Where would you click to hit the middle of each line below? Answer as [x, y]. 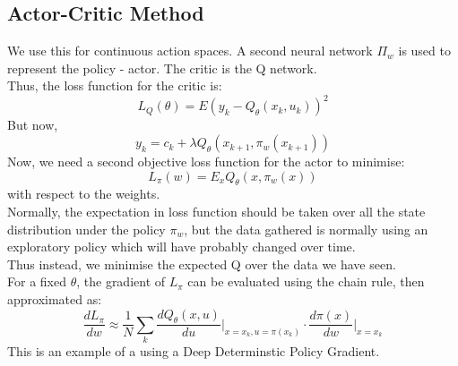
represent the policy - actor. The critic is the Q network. [162, 68]
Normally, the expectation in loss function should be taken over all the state [216, 212]
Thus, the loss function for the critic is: [115, 85]
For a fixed [37, 281]
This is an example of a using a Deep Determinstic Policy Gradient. [194, 351]
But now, [33, 125]
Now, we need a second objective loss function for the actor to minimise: [206, 162]
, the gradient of [121, 281]
